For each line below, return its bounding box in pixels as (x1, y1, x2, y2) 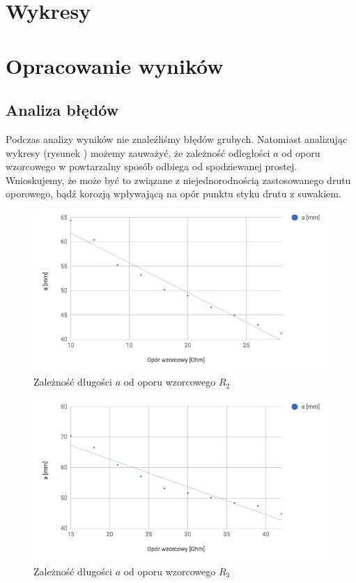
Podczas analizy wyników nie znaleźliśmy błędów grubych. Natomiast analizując (6, 131, 348, 146)
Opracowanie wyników (6, 51, 224, 79)
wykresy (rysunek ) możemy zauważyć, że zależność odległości (6, 145, 270, 160)
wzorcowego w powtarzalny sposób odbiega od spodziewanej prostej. (6, 159, 297, 174)
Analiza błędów (6, 99, 119, 121)
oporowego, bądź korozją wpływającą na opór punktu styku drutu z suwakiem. (6, 186, 341, 201)
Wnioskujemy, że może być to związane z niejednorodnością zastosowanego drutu (6, 172, 351, 187)
